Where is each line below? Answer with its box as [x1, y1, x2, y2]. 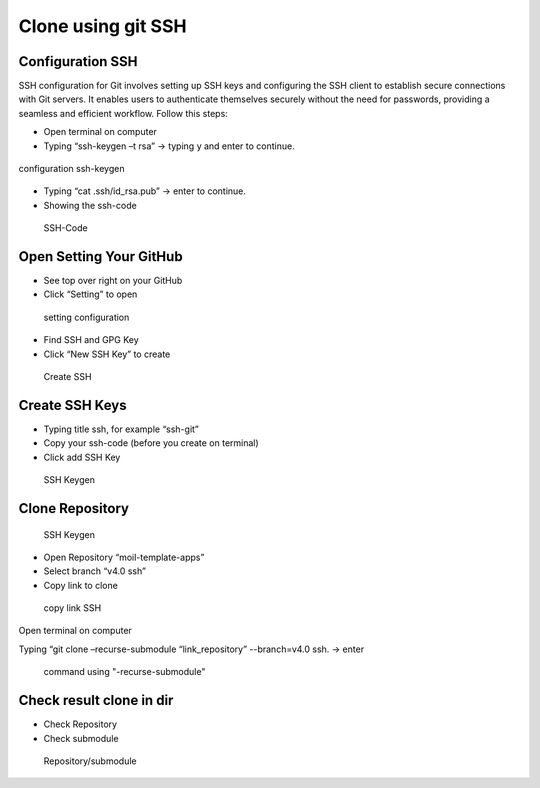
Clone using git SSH [18, 15, 187, 37]
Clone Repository [18, 500, 130, 517]
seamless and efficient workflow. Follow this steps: [18, 107, 229, 119]
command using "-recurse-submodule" [43, 666, 206, 678]
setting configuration [43, 311, 130, 323]
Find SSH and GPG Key [43, 334, 139, 346]
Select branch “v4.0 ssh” [43, 565, 147, 577]
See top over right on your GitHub [43, 275, 183, 287]
